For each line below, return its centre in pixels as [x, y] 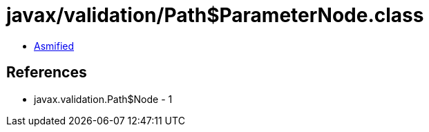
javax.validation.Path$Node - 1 [103, 99]
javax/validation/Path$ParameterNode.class [215, 15]
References [47, 73]
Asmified [54, 46]
